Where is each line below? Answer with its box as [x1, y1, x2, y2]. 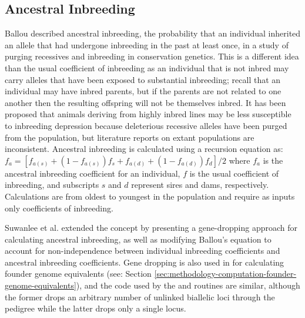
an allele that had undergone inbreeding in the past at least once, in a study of [5, 38, 289, 51]
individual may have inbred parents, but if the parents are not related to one [5, 85, 281, 97]
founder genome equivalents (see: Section [5, 267, 152, 280]
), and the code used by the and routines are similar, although [76, 279, 300, 291]
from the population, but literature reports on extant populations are [5, 131, 254, 143]
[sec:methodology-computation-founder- [154, 267, 297, 280]
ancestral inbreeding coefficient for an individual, [5, 167, 180, 179]
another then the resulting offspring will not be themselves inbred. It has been [5, 96, 286, 108]
